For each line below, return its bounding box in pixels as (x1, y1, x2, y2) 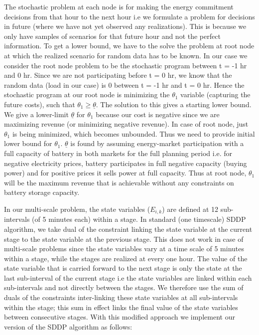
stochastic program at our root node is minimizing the (4, 89, 170, 100)
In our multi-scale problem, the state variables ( (4, 203, 150, 214)
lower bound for (4, 138, 52, 149)
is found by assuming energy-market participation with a (70, 138, 244, 149)
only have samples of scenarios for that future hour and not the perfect (4, 30, 221, 41)
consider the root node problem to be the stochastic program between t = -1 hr (4, 60, 247, 70)
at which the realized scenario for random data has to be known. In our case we (4, 50, 248, 60)
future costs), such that (4, 99, 75, 109)
